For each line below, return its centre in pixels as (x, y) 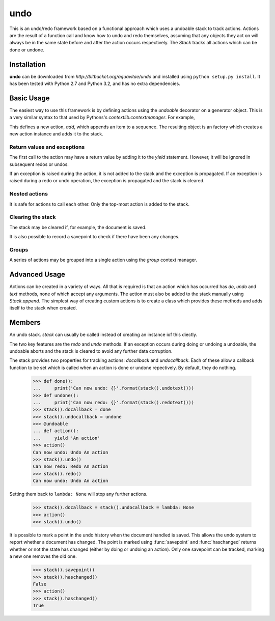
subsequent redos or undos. (39, 164)
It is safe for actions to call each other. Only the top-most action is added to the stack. (99, 204)
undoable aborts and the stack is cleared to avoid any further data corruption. (91, 351)
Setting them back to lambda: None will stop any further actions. (78, 494)
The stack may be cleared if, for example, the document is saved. (78, 227)
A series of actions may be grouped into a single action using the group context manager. (103, 260)
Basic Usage (30, 98)
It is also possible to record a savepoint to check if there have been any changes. (94, 237)
